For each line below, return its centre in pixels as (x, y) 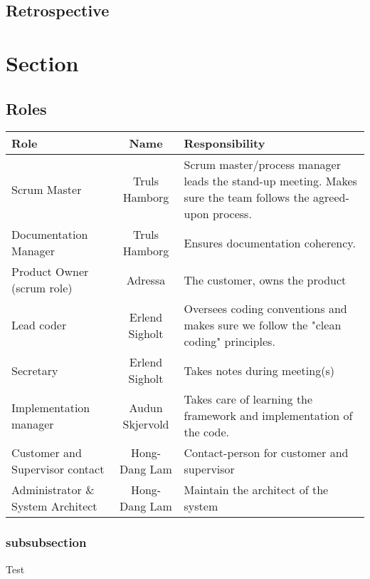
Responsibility (224, 143)
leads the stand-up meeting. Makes (270, 181)
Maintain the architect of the (256, 490)
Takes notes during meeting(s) (259, 370)
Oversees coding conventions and (265, 309)
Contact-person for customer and (266, 453)
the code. (207, 432)
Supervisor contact (58, 469)
